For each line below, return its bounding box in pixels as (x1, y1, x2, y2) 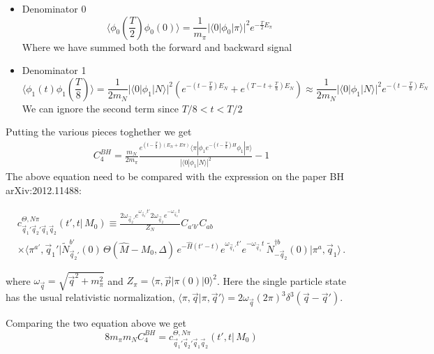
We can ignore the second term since (22, 101, 179, 115)
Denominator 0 (22, 1, 87, 15)
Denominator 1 (22, 63, 87, 78)
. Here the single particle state (217, 273, 346, 288)
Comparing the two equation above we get (6, 316, 187, 330)
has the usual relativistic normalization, (6, 290, 175, 304)
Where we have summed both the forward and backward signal (22, 39, 292, 54)
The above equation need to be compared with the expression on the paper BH (6, 169, 345, 184)
